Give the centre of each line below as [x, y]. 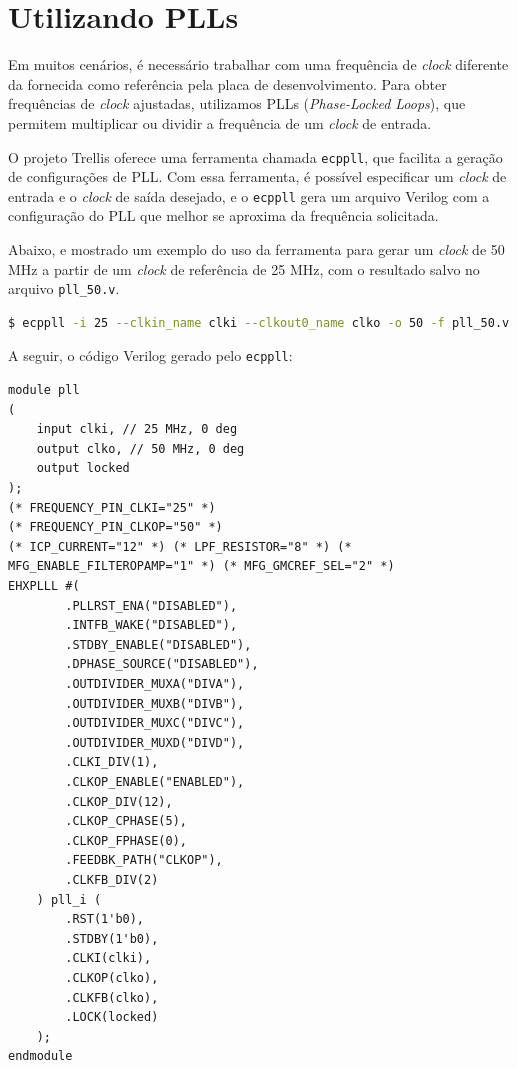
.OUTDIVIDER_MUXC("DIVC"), [155, 723]
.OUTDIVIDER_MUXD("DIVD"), [155, 742]
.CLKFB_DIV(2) [112, 879]
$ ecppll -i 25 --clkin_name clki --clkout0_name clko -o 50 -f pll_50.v [259, 322]
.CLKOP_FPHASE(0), [126, 840]
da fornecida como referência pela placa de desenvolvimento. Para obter [227, 83]
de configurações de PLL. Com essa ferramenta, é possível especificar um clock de [257, 176]
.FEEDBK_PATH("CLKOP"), [144, 860]
